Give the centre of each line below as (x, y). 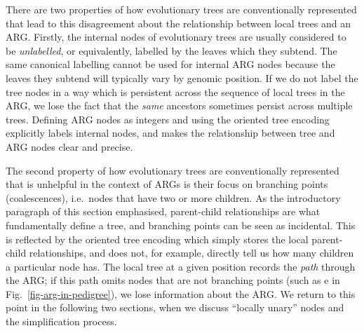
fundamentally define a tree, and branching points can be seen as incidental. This (181, 225)
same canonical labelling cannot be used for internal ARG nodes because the (170, 64)
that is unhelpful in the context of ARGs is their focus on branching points (167, 184)
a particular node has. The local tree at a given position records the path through (181, 266)
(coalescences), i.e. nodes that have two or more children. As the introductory (173, 197)
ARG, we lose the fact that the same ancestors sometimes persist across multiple (179, 106)
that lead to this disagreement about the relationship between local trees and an (178, 23)
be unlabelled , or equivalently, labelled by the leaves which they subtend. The (171, 50)
